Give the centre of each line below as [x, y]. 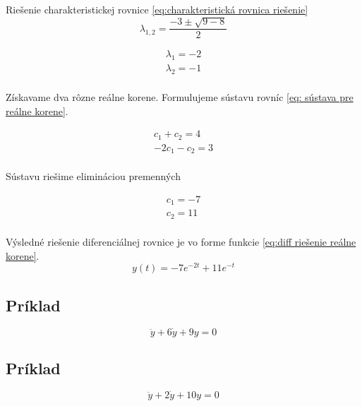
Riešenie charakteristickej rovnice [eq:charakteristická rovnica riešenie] [157, 9]
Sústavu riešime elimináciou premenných [93, 176]
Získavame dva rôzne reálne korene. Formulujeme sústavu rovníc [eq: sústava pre [180, 97]
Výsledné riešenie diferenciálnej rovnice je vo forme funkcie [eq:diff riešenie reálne [181, 241]
